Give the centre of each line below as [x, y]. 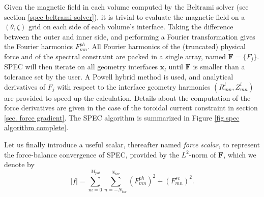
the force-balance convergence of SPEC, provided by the [92, 154]
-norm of [202, 154]
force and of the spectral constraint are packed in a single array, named [115, 56]
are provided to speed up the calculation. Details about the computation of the [127, 97]
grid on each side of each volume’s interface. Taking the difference [131, 27]
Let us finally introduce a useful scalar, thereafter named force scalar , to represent [132, 144]
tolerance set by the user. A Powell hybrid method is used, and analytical [119, 77]
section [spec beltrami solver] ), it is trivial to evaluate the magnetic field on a [125, 16]
